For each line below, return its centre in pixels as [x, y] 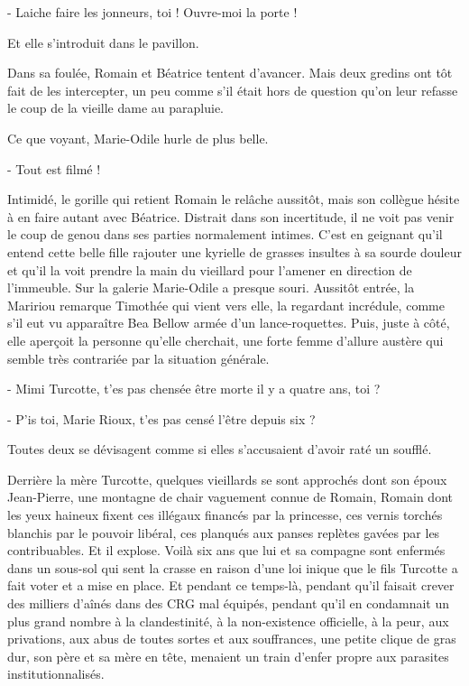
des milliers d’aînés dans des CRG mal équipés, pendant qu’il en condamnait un [229, 603]
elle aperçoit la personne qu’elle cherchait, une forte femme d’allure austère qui [225, 340]
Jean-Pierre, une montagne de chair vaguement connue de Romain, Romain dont [230, 497]
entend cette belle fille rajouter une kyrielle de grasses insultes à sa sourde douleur [234, 251]
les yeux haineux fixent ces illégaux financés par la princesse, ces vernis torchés [225, 515]
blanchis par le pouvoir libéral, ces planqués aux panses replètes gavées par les [224, 532]
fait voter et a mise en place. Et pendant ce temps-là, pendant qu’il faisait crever [231, 585]
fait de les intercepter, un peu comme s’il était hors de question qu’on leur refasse [233, 90]
